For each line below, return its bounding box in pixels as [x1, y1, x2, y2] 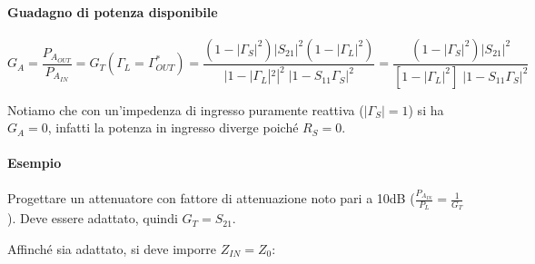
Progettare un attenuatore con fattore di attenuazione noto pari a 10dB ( [7, 189, 415, 208]
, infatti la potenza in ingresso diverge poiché [47, 118, 299, 137]
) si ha [408, 100, 444, 119]
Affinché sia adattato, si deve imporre [7, 239, 217, 258]
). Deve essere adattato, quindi [7, 209, 178, 228]
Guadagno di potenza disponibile [7, 2, 218, 21]
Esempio [7, 153, 62, 172]
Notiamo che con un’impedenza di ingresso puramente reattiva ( [7, 100, 364, 119]
